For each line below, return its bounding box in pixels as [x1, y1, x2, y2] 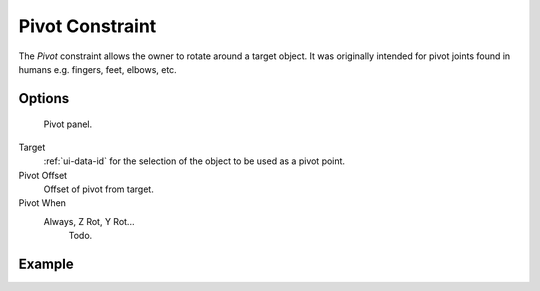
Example [18, 255, 74, 272]
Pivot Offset [18, 169, 68, 181]
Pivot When [18, 197, 67, 209]
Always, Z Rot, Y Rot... [43, 215, 135, 227]
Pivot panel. [43, 118, 93, 130]
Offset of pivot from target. [43, 183, 154, 195]
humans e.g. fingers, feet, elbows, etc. [18, 63, 177, 75]
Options [18, 90, 70, 107]
